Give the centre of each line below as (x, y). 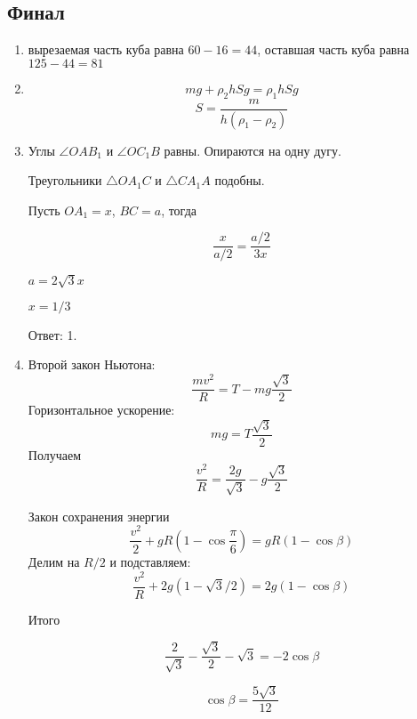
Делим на (54, 561)
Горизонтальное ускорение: (101, 410)
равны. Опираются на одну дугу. (253, 150)
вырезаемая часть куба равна (106, 49)
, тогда (179, 210)
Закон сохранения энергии (99, 516)
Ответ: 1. (52, 334)
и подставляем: (150, 561)
